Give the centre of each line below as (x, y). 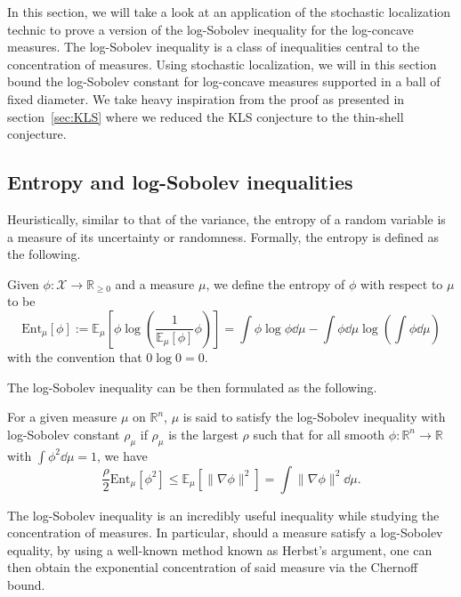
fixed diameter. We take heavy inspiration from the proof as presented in (206, 98)
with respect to (402, 283)
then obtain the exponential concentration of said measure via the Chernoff (213, 567)
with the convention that (75, 356)
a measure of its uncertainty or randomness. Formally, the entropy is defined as (223, 236)
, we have (122, 455)
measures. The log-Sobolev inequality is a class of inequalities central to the (214, 47)
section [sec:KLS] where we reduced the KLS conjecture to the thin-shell (206, 116)
